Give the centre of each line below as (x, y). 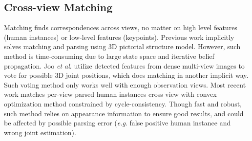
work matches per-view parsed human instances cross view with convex (110, 94)
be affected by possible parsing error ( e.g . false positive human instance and (117, 123)
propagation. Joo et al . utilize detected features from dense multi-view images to (124, 65)
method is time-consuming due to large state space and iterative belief (109, 56)
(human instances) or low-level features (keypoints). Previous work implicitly (119, 37)
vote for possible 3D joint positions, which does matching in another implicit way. (126, 75)
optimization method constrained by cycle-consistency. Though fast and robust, (123, 103)
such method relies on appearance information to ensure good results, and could (124, 113)
